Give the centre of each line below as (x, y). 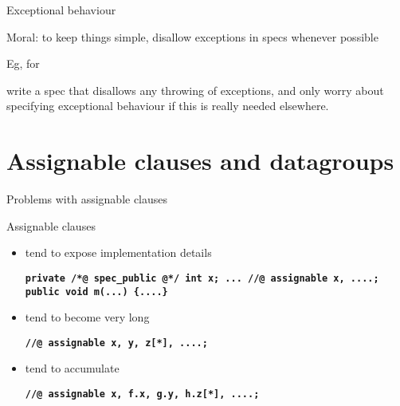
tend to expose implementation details (118, 252)
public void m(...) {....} (96, 292)
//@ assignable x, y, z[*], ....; (116, 343)
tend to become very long (87, 317)
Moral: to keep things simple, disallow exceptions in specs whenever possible (192, 36)
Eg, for (23, 63)
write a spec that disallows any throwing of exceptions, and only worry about (195, 90)
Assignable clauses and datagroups (200, 161)
